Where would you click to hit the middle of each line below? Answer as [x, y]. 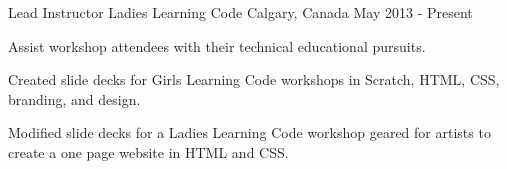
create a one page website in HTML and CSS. [148, 151]
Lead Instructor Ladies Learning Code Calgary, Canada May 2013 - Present [240, 12]
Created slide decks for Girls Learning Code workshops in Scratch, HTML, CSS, [254, 79]
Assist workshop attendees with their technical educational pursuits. [217, 45]
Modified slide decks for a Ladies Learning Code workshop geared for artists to [249, 132]
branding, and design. [74, 98]
